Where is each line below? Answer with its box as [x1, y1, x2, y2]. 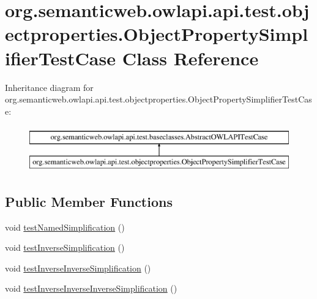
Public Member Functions [5, 192, 173, 211]
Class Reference [122, 45, 259, 70]
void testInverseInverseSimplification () [5, 261, 151, 274]
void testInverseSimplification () [5, 241, 125, 254]
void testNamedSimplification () [5, 220, 125, 233]
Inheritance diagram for [5, 81, 94, 93]
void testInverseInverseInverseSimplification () [5, 282, 177, 295]
